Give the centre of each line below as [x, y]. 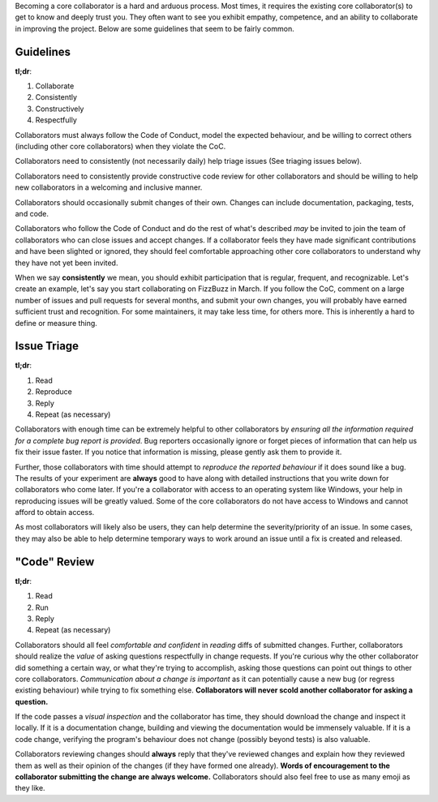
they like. [30, 788]
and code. [32, 213]
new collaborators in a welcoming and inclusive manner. [109, 187]
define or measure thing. [56, 323]
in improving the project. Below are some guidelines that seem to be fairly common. [155, 28]
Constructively [60, 109]
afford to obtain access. [55, 513]
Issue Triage [47, 346]
